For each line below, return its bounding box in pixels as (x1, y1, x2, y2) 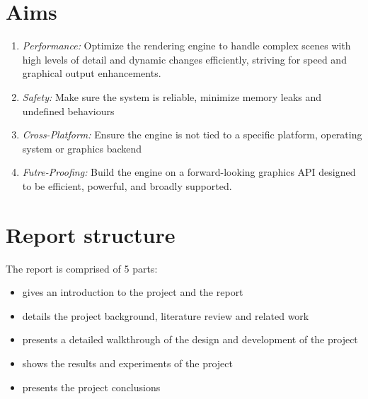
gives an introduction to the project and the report (22, 285, 243, 299)
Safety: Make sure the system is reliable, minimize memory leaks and (22, 89, 322, 104)
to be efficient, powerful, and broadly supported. (22, 178, 232, 193)
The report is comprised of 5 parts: (6, 261, 158, 275)
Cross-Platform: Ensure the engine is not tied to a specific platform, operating (22, 127, 362, 142)
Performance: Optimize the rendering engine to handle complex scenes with (22, 38, 351, 53)
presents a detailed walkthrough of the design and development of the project (22, 332, 358, 347)
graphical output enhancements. (22, 66, 161, 81)
